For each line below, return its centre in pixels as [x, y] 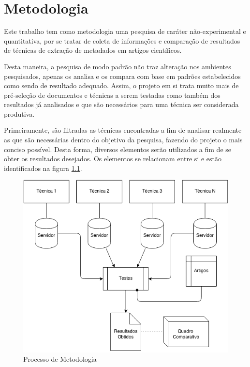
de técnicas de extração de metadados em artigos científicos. [93, 50]
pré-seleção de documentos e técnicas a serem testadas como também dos [112, 95]
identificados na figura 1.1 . [43, 168]
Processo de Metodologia [60, 359]
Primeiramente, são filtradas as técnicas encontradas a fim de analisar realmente [123, 130]
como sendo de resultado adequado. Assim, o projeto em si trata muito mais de [121, 85]
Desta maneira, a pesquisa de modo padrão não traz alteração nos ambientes [118, 66]
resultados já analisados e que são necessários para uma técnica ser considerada [121, 104]
